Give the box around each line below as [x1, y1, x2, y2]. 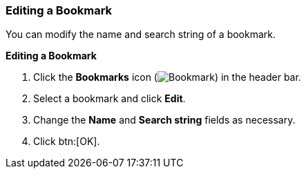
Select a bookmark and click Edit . [33, 93, 186, 105]
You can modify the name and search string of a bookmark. [6, 28, 276, 41]
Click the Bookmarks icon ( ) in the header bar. [33, 71, 301, 84]
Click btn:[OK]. [33, 135, 100, 148]
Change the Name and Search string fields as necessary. [33, 114, 296, 126]
